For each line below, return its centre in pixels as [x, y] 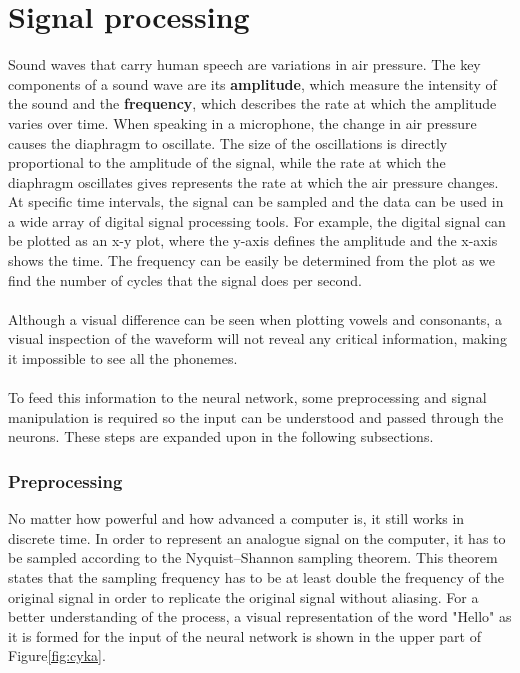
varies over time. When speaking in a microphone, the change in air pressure [242, 122]
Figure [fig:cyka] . [57, 655]
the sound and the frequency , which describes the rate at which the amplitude [252, 103]
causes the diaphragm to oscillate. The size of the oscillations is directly [228, 142]
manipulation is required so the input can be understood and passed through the [256, 416]
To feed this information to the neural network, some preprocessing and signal [247, 397]
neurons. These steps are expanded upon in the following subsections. [221, 436]
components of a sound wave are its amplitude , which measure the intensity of [252, 83]
